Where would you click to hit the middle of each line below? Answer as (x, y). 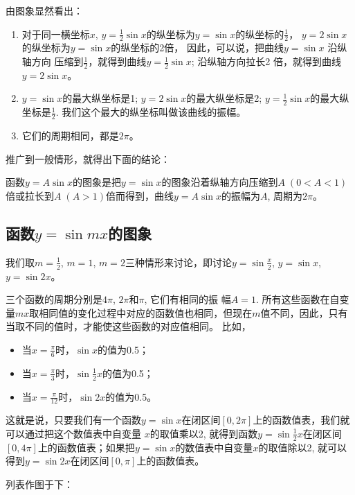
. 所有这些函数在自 (298, 299)
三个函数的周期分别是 (54, 299)
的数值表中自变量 (214, 447)
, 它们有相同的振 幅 (188, 299)
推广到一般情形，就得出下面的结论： (88, 158)
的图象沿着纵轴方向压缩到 (220, 182)
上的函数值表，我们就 (301, 420)
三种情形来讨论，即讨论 (178, 262)
